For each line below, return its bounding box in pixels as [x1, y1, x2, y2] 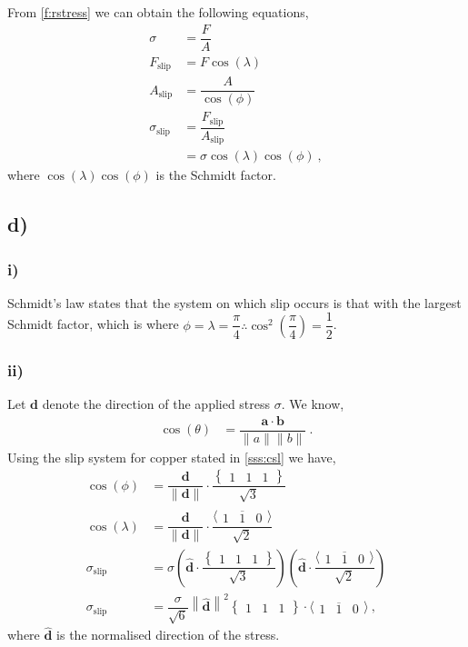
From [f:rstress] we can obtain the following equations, [7, 3, 309, 21]
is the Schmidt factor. [155, 165, 276, 184]
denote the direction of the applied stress [42, 394, 271, 413]
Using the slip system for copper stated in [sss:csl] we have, [7, 447, 336, 466]
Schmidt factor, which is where [7, 314, 179, 333]
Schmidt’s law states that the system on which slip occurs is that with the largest [7, 293, 462, 312]
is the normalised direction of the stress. [56, 625, 280, 644]
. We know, [281, 394, 344, 413]
